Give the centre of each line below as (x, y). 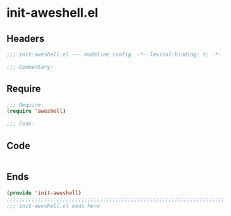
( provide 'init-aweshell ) (44, 193)
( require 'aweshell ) (37, 111)
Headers (25, 39)
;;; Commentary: (30, 67)
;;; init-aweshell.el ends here (53, 206)
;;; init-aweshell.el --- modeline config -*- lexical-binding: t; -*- (114, 54)
